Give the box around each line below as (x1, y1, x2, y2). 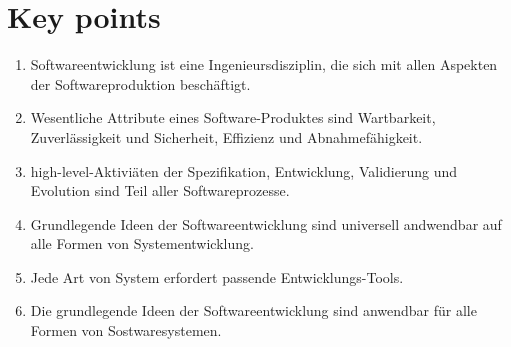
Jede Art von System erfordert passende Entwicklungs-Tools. (30, 266, 404, 287)
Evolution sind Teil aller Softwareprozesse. (30, 180, 290, 201)
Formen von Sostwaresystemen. (30, 320, 222, 341)
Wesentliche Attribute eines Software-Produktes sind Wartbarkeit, (30, 107, 436, 128)
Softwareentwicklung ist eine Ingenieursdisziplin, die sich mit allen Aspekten (30, 54, 498, 75)
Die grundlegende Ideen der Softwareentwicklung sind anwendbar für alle (30, 300, 477, 321)
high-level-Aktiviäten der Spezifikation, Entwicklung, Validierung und (30, 160, 457, 181)
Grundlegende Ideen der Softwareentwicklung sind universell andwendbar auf (30, 213, 502, 234)
